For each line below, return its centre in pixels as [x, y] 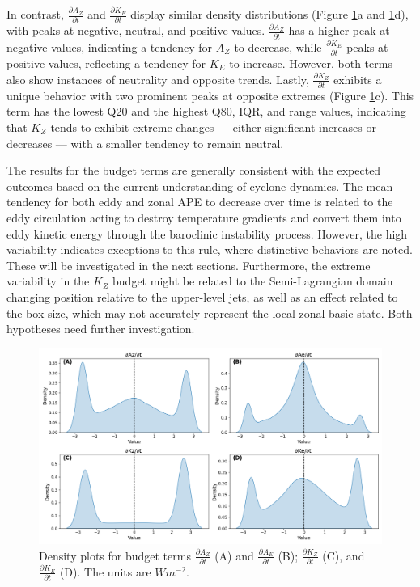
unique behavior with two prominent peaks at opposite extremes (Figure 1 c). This [210, 95]
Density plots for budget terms [115, 555]
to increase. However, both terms [311, 63]
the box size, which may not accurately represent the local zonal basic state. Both [210, 313]
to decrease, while [278, 46]
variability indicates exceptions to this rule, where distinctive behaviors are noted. [210, 249]
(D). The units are [105, 571]
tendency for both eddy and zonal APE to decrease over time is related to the [200, 202]
